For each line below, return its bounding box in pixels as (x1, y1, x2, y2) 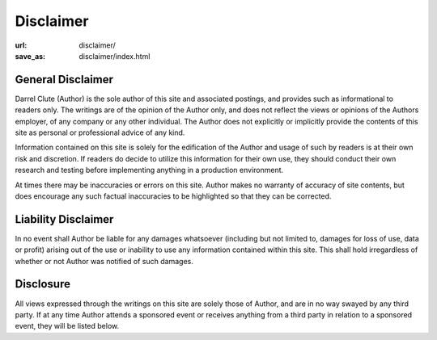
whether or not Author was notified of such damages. (15, 256, 193, 266)
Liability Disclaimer (15, 212, 114, 226)
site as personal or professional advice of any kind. (15, 128, 185, 137)
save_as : (15, 51, 46, 61)
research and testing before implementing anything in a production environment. (15, 166, 284, 175)
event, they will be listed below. (15, 321, 120, 331)
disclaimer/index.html (78, 51, 151, 61)
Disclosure (15, 277, 70, 291)
